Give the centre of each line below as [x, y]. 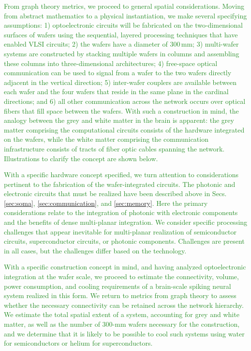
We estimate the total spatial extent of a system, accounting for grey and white [122, 314]
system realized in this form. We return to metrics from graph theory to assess [120, 295]
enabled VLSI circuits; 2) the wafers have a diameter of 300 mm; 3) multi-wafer [121, 44]
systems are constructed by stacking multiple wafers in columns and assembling [122, 53]
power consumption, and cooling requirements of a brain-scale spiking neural [118, 286]
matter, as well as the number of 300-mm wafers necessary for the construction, [122, 324]
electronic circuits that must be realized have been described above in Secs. [115, 193]
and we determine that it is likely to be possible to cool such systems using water [124, 333]
